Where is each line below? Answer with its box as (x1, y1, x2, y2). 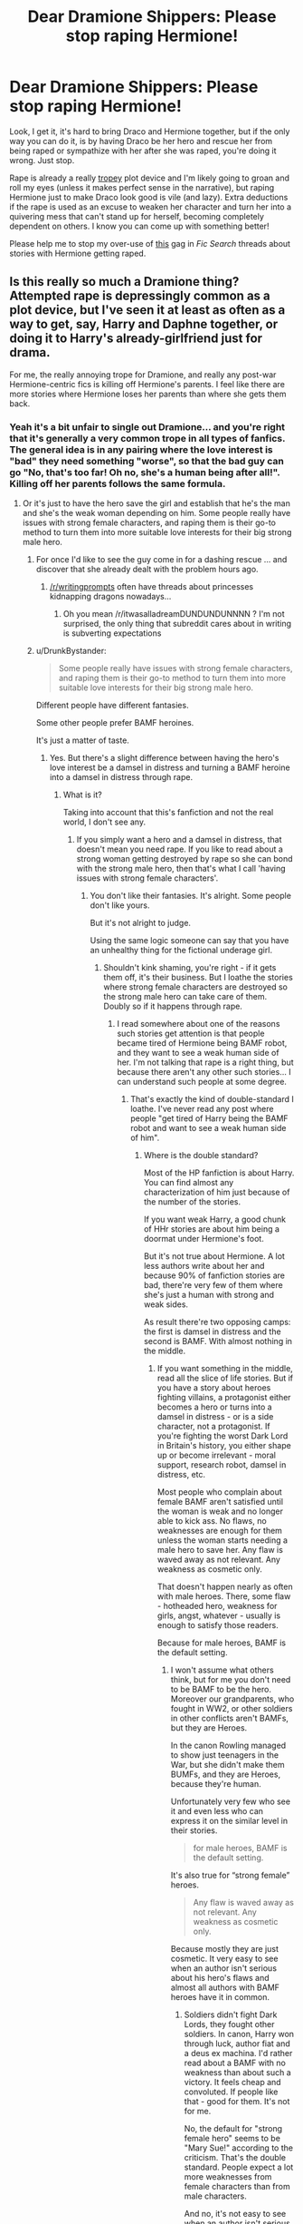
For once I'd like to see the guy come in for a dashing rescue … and (35, 554, 288, 565)
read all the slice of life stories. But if (156, 1372, 294, 1384)
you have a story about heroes (156, 1382, 271, 1393)
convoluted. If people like (184, 2086, 279, 2097)
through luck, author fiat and (184, 2038, 291, 2049)
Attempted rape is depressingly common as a (9, 288, 270, 304)
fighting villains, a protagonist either (156, 1392, 291, 1403)
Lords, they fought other (184, 2019, 275, 2030)
